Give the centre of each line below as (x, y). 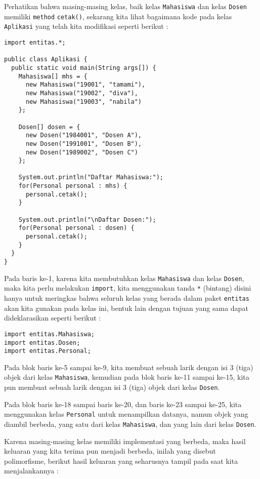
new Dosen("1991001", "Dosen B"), (84, 144)
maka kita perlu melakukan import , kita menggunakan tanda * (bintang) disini (128, 288)
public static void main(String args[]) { (84, 68)
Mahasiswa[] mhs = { (53, 76)
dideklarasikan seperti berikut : (53, 318)
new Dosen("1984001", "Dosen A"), (84, 135)
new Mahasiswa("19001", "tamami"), (85, 85)
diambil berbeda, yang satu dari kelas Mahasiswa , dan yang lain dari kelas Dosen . (130, 424)
